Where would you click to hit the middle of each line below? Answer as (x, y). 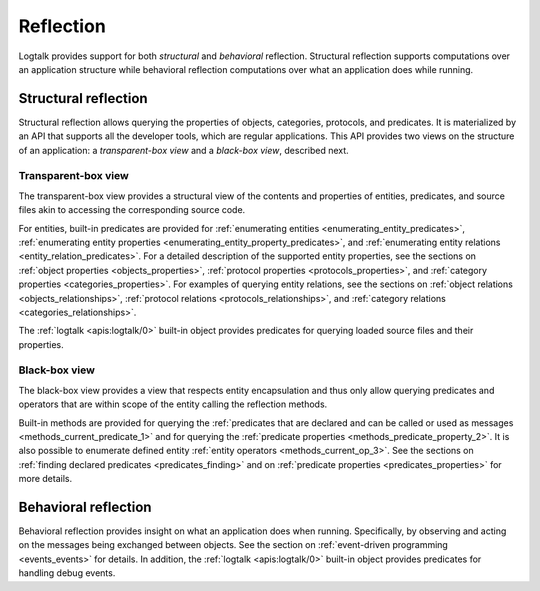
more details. (45, 479)
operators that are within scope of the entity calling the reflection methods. (173, 404)
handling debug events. (67, 573)
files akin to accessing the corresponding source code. (132, 210)
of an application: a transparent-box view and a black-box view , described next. (183, 150)
